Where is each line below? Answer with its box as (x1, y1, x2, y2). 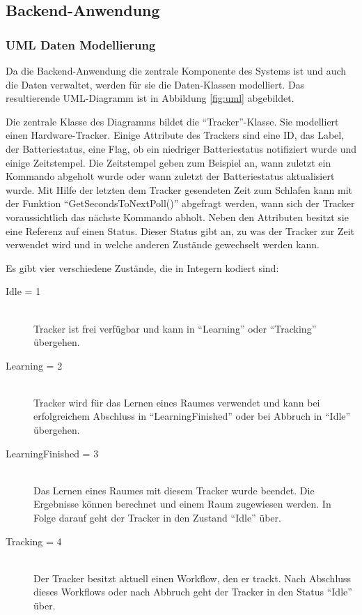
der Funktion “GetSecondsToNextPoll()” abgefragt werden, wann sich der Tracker (6, 196, 355, 211)
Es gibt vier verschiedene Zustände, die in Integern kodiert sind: (6, 260, 279, 275)
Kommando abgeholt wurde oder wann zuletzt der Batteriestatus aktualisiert (6, 169, 335, 183)
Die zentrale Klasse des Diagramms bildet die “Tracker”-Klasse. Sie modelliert (6, 114, 339, 128)
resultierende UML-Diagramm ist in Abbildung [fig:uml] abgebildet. (6, 91, 294, 105)
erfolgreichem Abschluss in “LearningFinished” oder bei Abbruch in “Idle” (33, 409, 351, 423)
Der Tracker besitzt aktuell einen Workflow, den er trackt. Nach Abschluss (33, 570, 352, 585)
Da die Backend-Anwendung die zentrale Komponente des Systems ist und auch (6, 63, 347, 77)
